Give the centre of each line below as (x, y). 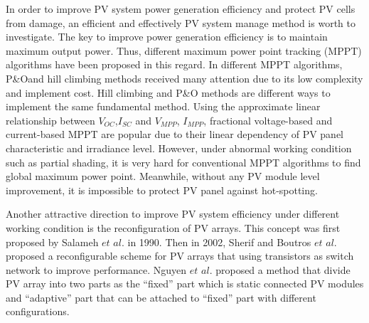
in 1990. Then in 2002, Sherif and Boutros (219, 242)
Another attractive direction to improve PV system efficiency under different (173, 214)
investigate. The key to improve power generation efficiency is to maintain (167, 37)
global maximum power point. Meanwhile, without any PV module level (163, 176)
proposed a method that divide (283, 269)
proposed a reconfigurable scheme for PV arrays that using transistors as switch (180, 256)
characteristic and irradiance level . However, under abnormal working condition (179, 148)
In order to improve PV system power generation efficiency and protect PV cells (181, 9)
